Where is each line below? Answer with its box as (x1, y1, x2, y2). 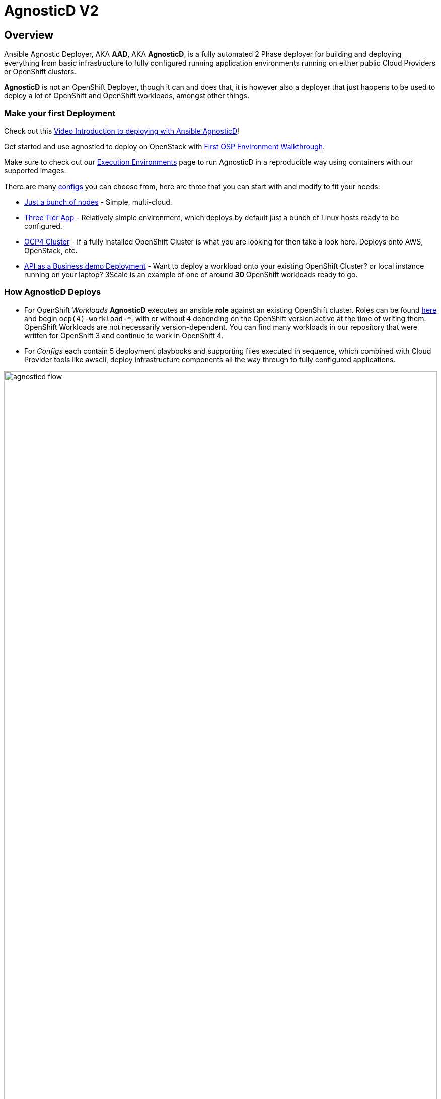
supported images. (4, 166, 66, 175)
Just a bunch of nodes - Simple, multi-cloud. (24, 197, 172, 206)
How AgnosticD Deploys (4, 287, 101, 297)
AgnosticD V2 (4, 2, 99, 19)
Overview (4, 28, 54, 41)
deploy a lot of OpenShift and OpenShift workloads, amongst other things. (4, 91, 249, 100)
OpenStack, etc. (24, 246, 78, 255)
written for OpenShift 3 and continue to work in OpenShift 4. (24, 331, 224, 340)
